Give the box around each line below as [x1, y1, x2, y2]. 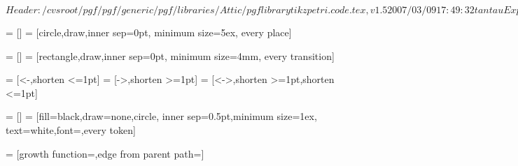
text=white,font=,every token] [6, 122, 136, 137]
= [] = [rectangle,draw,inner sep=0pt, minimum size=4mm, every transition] [6, 48, 335, 63]
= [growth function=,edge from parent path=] [6, 146, 204, 160]
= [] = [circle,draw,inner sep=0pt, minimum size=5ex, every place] [6, 25, 292, 39]
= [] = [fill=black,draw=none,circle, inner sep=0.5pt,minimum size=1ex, [6, 109, 317, 123]
